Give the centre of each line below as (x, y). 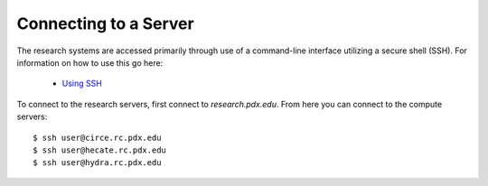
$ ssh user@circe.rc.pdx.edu (97, 137)
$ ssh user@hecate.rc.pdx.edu (100, 150)
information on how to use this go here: (90, 62)
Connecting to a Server (105, 23)
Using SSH (82, 84)
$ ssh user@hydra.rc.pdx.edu (97, 163)
